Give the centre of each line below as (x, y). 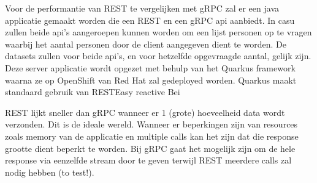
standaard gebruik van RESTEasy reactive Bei (93, 92)
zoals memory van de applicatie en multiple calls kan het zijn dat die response (152, 136)
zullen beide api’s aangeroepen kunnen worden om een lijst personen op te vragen (158, 32)
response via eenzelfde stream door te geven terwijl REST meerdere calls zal (148, 160)
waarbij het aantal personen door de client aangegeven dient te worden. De (146, 44)
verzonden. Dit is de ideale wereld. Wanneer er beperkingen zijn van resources (151, 124)
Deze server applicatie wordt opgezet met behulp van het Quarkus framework (150, 67)
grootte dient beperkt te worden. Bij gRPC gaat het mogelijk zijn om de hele (150, 148)
